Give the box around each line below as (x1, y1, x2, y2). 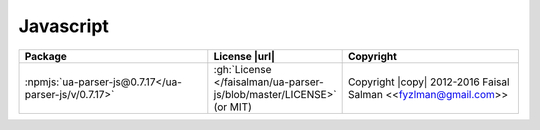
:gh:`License (213, 62, 272, 76)
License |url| (213, 49, 275, 63)
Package (24, 49, 67, 63)
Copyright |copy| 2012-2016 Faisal (347, 75, 510, 89)
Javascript (18, 15, 110, 37)
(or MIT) (213, 100, 252, 114)
